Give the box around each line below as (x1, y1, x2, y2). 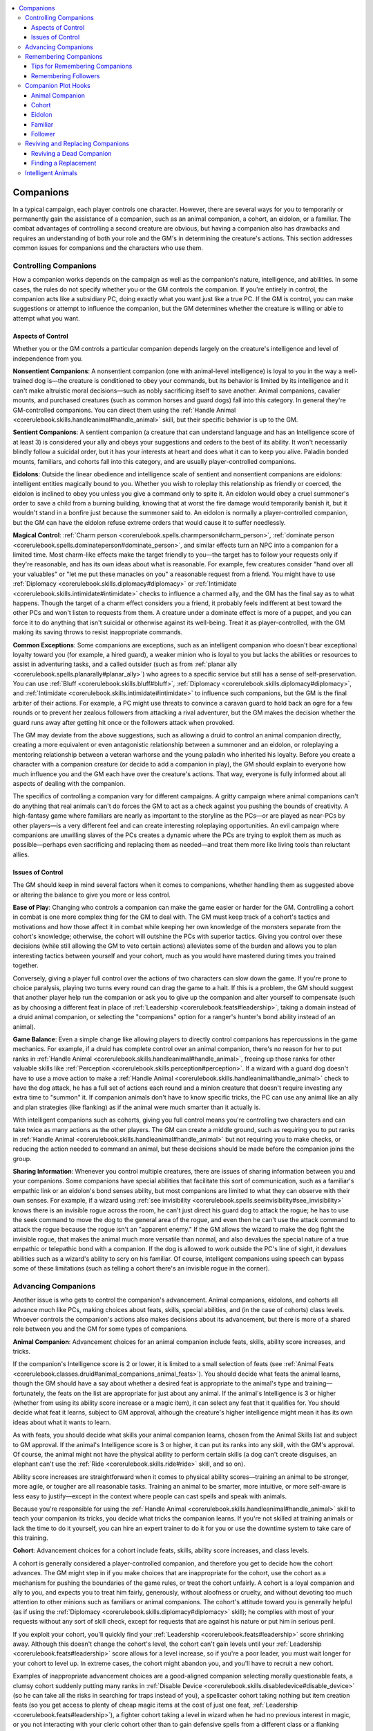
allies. (12, 850, 30, 859)
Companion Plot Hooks (25, 82, 91, 90)
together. (12, 961, 39, 969)
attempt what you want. (12, 314, 80, 322)
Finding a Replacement (31, 159, 97, 168)
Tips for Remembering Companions (31, 62, 133, 71)
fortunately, (12, 1389, 46, 1397)
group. (12, 1154, 32, 1163)
